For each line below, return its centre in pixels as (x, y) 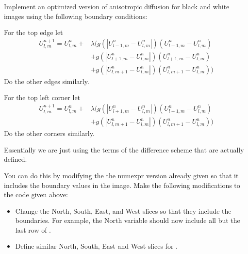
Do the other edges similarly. (47, 81)
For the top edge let (33, 32)
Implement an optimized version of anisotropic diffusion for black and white (117, 6)
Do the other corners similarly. (49, 133)
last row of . (33, 229)
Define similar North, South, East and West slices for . (96, 246)
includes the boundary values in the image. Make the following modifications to (122, 185)
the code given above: (36, 195)
